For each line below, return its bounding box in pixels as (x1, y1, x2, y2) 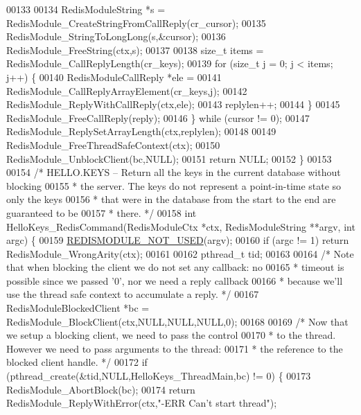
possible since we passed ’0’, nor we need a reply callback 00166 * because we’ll (6, 273, 343, 288)
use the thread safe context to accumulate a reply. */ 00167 (6, 287, 259, 301)
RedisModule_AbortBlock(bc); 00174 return (6, 382, 195, 396)
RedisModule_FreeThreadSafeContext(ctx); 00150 (6, 137, 220, 152)
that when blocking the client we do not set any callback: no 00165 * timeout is (6, 260, 344, 274)
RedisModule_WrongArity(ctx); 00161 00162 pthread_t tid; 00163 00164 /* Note (6, 246, 354, 261)
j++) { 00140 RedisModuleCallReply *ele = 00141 (6, 69, 222, 84)
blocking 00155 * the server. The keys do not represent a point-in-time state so (6, 178, 342, 193)
